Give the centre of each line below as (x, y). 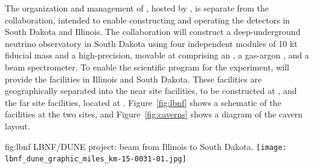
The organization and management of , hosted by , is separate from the (137, 8)
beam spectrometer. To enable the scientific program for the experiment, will (147, 67)
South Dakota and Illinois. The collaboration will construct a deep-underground (153, 32)
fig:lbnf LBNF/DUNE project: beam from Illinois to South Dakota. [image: (146, 146)
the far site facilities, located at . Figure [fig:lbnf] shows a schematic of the (143, 102)
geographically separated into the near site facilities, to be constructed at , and (151, 91)
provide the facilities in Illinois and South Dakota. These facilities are (133, 79)
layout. (18, 126)
